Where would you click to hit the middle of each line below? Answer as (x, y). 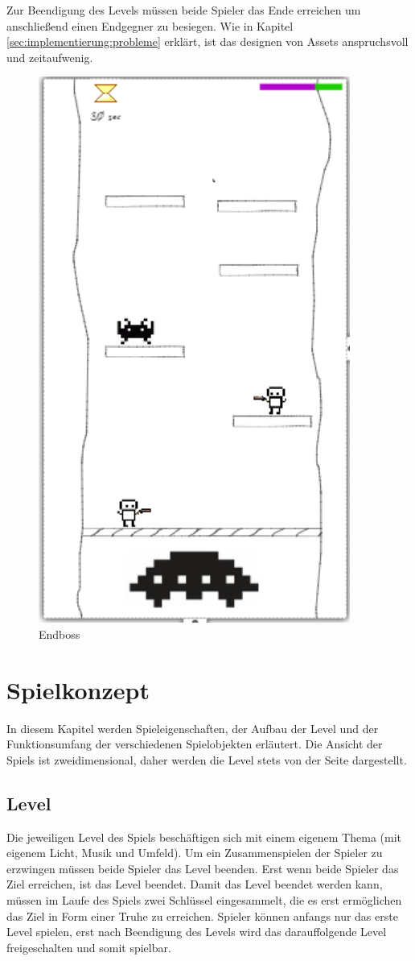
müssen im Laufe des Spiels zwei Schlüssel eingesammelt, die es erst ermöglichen (204, 900)
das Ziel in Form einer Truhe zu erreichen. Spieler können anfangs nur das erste (202, 915)
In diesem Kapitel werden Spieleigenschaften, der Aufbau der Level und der (193, 728)
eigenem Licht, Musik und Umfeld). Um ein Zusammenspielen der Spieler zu (195, 853)
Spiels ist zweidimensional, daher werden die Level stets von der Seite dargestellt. (207, 759)
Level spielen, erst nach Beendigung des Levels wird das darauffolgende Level (197, 932)
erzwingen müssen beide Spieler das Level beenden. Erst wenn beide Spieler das (203, 868)
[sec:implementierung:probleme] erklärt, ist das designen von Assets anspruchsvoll (207, 41)
